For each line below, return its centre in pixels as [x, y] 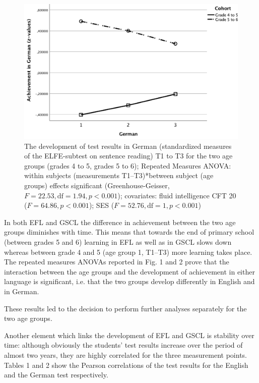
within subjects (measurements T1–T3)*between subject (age [119, 175]
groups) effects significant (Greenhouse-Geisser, [97, 185]
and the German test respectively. [56, 375]
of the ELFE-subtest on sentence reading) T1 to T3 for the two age [128, 156]
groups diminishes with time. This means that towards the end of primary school [129, 232]
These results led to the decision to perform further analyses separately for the [125, 308]
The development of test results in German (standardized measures [128, 146]
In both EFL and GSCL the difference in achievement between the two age [120, 222]
